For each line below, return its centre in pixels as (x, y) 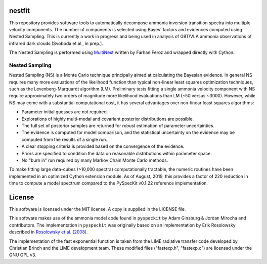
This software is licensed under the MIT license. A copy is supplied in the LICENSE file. (98, 209)
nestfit (20, 11)
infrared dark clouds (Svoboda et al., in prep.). (56, 43)
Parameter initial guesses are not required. (65, 112)
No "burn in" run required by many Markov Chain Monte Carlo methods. (95, 160)
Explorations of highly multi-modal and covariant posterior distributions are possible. (108, 119)
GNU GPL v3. (23, 255)
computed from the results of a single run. (64, 139)
